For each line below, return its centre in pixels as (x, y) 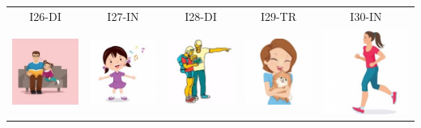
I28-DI (201, 16)
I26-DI (45, 16)
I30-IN (366, 16)
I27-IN (123, 16)
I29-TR (279, 16)
